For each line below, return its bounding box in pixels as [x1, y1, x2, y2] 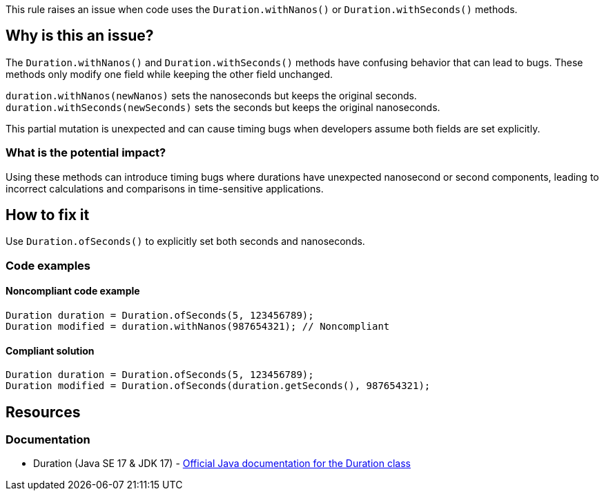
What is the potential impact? [6, 146, 166, 160]
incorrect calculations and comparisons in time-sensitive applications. [6, 182, 324, 195]
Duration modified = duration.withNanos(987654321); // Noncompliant [6, 321, 390, 333]
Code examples [6, 258, 91, 272]
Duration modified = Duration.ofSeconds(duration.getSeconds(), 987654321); [6, 380, 431, 392]
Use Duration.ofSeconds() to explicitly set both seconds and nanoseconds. [6, 235, 365, 248]
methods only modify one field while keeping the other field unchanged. [6, 68, 333, 80]
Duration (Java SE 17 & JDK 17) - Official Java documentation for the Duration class [33, 457, 411, 470]
